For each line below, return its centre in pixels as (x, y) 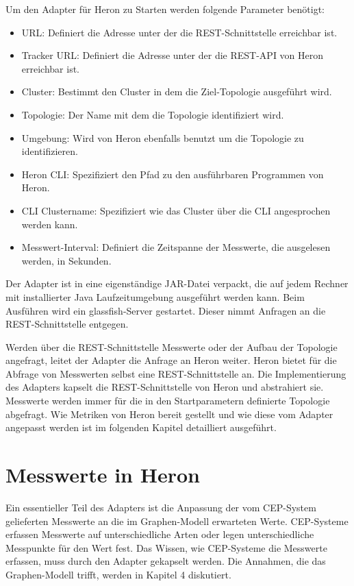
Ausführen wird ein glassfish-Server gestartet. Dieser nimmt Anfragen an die (166, 310)
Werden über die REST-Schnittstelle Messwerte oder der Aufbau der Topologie (172, 346)
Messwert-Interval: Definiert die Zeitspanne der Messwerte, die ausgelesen (176, 247)
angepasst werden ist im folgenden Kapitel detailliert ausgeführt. (141, 427)
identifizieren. (50, 151)
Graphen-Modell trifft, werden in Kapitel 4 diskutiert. (118, 574)
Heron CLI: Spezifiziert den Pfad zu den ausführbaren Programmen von (173, 174)
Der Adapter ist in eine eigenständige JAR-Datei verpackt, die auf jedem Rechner (177, 283)
